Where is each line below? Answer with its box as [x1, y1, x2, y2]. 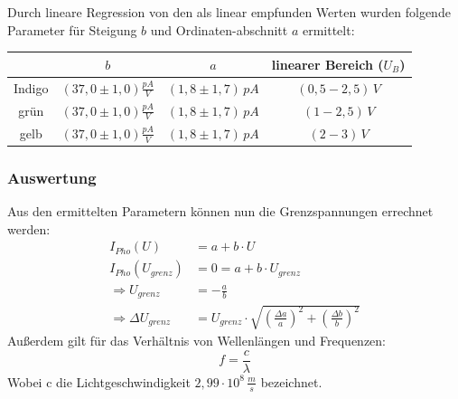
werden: [7, 219, 51, 238]
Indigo [14, 78, 49, 97]
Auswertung [7, 166, 97, 188]
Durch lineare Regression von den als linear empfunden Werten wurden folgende [7, 3, 451, 21]
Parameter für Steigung [7, 20, 137, 39]
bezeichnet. [260, 372, 322, 391]
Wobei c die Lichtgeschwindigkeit [7, 372, 191, 391]
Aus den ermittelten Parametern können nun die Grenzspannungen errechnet [7, 202, 434, 221]
